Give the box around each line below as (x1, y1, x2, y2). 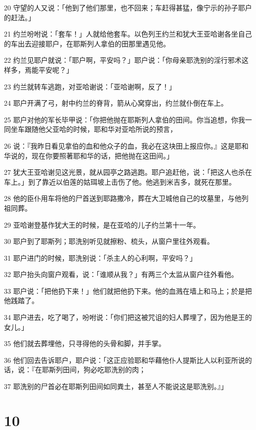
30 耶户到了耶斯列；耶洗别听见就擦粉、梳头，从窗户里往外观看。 (4, 236, 214, 246)
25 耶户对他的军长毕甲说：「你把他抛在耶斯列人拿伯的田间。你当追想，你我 (4, 114, 245, 124)
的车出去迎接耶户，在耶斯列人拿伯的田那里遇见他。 (4, 38, 170, 48)
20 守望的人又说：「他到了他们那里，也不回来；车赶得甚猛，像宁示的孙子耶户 (4, 2, 252, 12)
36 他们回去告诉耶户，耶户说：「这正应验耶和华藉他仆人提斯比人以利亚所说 (4, 354, 245, 365)
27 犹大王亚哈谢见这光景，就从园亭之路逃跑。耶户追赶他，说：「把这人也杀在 (4, 167, 252, 177)
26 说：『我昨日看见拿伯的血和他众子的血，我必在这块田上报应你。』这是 (4, 140, 235, 151)
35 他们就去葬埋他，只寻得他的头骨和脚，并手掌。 (4, 338, 166, 349)
